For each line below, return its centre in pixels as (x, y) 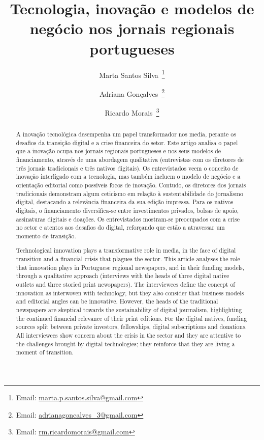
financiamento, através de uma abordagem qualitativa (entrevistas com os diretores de (130, 160)
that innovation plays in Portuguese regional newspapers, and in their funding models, (130, 267)
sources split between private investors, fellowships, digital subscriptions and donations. (131, 327)
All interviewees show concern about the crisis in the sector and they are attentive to (128, 335)
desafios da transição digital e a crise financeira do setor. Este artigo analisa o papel (127, 142)
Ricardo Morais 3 (132, 112)
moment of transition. (45, 352)
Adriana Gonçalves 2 (132, 93)
